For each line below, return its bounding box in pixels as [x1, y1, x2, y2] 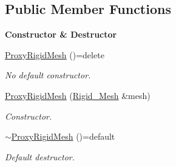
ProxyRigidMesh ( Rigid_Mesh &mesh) [5, 89, 151, 101]
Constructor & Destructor [5, 28, 117, 41]
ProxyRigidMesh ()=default [11, 130, 115, 143]
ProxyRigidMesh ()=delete [5, 48, 104, 61]
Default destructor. [5, 150, 75, 163]
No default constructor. [5, 69, 91, 81]
